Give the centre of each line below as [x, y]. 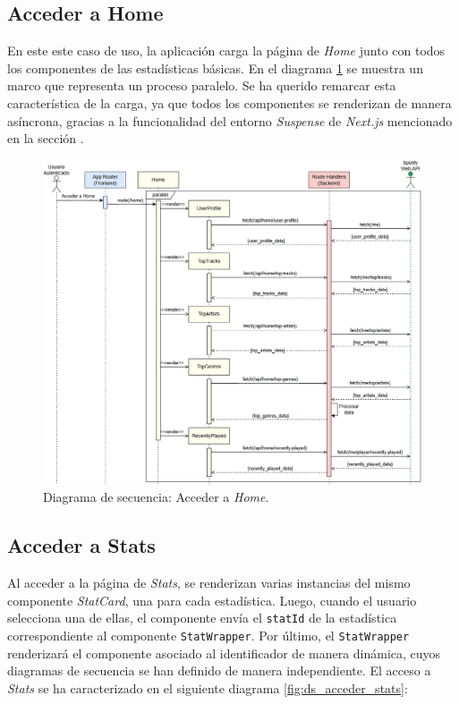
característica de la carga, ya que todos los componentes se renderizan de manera [229, 102]
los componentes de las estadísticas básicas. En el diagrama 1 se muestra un [215, 68]
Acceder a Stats [81, 545]
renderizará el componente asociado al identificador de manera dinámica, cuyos [224, 653]
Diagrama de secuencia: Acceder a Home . [156, 497]
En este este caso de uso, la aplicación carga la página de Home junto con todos [226, 51]
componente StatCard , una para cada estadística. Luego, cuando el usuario [212, 600]
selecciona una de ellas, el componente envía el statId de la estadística [202, 618]
